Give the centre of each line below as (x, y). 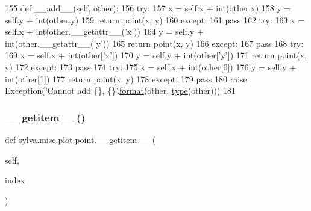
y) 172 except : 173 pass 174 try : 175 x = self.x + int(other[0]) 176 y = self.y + (151, 66)
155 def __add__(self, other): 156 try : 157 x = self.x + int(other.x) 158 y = (148, 8)
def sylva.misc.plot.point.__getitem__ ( (80, 139)
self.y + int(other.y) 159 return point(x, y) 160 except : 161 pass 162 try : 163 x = (155, 20)
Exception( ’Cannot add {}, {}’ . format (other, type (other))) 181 (121, 90)
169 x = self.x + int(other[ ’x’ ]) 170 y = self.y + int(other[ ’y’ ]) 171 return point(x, (156, 55)
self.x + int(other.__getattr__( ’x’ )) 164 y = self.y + (104, 32)
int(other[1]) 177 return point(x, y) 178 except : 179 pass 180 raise (126, 78)
